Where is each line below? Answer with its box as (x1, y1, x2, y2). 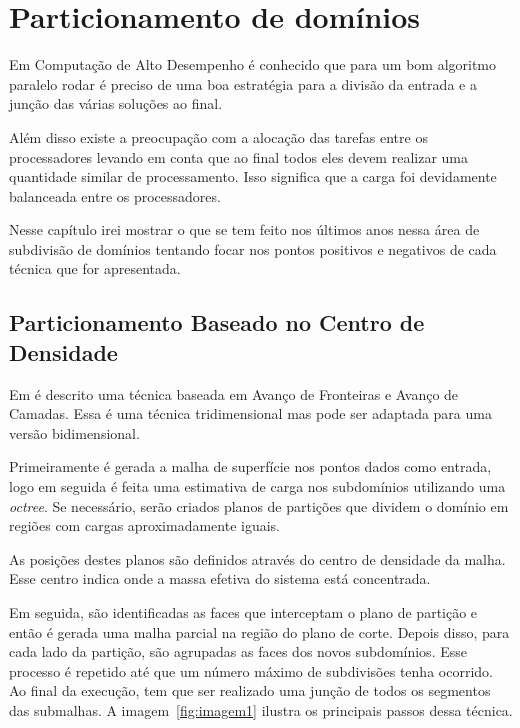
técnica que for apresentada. (9, 258, 181, 279)
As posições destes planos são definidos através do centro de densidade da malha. (9, 548, 506, 569)
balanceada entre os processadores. (9, 185, 221, 206)
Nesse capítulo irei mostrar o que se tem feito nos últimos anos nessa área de (9, 219, 480, 240)
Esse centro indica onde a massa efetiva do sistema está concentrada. (9, 568, 431, 589)
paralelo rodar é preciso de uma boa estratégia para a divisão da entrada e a (9, 73, 477, 94)
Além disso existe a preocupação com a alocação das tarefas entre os (9, 126, 428, 147)
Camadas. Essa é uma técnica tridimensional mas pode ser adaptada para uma (9, 403, 492, 424)
